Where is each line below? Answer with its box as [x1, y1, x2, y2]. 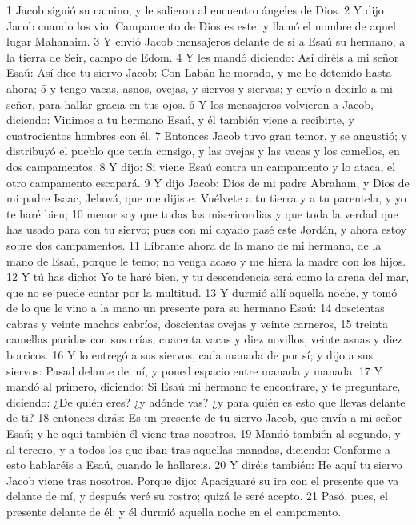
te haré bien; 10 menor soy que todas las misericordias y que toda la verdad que [6, 205, 398, 222]
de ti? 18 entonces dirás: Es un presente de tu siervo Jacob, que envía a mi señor [6, 409, 402, 426]
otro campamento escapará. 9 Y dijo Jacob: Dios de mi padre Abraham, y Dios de [6, 174, 410, 190]
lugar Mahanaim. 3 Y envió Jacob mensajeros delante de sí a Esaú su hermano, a [6, 33, 406, 50]
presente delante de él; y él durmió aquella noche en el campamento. [6, 503, 342, 519]
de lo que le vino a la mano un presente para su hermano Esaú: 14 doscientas [6, 299, 385, 316]
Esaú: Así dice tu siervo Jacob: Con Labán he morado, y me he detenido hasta [6, 64, 392, 81]
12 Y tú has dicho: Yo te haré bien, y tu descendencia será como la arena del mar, [6, 268, 410, 285]
